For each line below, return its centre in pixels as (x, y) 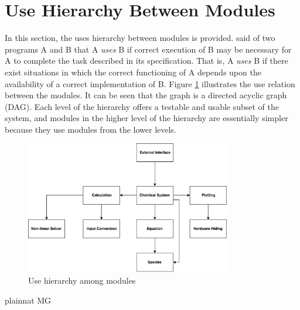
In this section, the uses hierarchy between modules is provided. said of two (140, 38)
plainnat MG (28, 300)
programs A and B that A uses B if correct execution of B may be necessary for (148, 49)
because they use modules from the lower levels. (91, 129)
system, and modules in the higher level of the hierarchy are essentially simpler (146, 118)
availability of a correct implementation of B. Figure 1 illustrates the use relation (150, 83)
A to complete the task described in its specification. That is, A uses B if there (146, 61)
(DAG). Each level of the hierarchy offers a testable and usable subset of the (142, 106)
